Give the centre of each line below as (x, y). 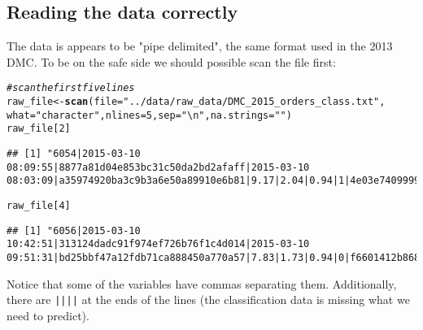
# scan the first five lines (71, 88)
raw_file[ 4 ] (39, 205)
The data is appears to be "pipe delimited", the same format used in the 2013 (200, 46)
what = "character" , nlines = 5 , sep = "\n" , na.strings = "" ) (149, 115)
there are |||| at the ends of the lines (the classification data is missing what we (208, 300)
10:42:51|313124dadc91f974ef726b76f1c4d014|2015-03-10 (158, 244)
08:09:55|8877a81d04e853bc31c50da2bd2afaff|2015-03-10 (158, 167)
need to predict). (48, 315)
